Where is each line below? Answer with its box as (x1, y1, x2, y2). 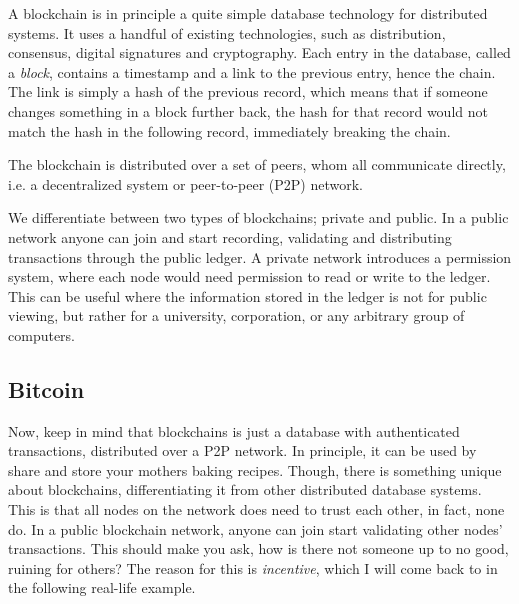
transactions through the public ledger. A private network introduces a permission (8, 246, 512, 267)
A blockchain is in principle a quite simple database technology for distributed (8, 3, 488, 23)
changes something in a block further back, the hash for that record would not (8, 100, 488, 121)
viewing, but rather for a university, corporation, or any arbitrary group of (8, 305, 465, 326)
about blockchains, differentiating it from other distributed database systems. (8, 479, 482, 500)
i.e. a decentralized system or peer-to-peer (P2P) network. (8, 173, 363, 194)
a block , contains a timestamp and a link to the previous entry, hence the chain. (8, 61, 496, 82)
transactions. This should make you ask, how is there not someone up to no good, (8, 538, 509, 559)
